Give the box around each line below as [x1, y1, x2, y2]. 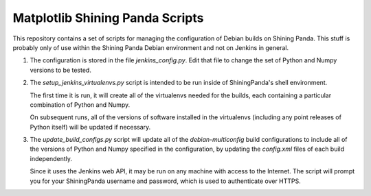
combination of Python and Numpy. [30, 100, 131, 109]
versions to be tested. [30, 66, 92, 74]
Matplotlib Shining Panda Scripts [12, 10, 204, 25]
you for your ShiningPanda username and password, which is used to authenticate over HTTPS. [30, 177, 302, 185]
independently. [30, 154, 72, 162]
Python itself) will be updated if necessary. [30, 123, 151, 131]
